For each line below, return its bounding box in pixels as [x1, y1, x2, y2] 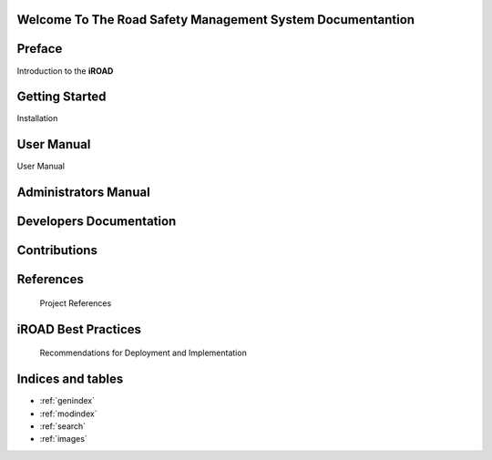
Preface [16, 41, 63, 56]
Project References [39, 297, 112, 309]
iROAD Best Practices [16, 322, 141, 337]
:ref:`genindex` [39, 395, 96, 406]
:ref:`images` [39, 434, 88, 445]
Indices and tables [16, 372, 124, 387]
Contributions [16, 242, 97, 259]
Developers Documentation [16, 214, 177, 230]
